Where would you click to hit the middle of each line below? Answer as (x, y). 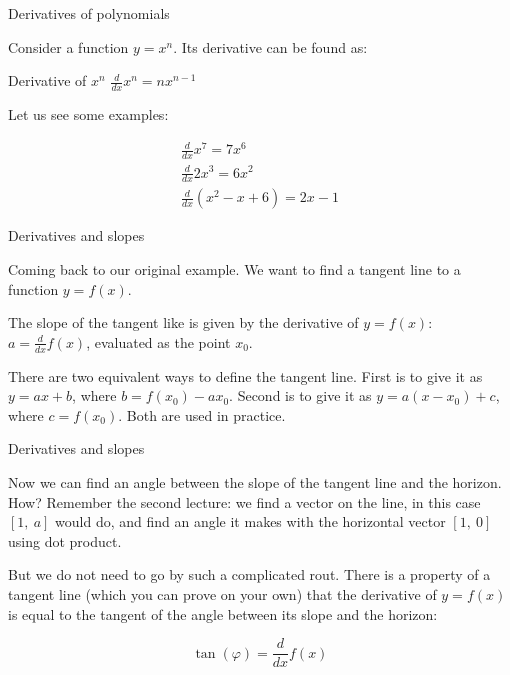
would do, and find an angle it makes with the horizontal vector (250, 521)
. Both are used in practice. (202, 414)
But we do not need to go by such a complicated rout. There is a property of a (249, 574)
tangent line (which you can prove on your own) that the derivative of (222, 593)
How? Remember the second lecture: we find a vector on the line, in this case (244, 501)
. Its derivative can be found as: (270, 46)
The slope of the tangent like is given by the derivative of (183, 322)
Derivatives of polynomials (89, 13)
